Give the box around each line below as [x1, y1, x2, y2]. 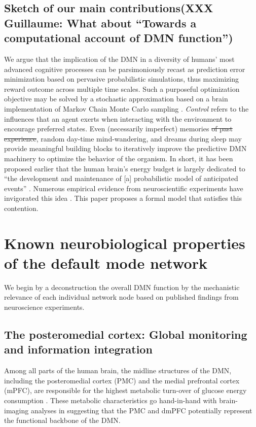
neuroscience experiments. [4, 301, 85, 312]
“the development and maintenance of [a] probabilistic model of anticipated [4, 173, 238, 184]
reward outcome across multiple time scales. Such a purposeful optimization [4, 83, 240, 94]
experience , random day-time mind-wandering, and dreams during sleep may [4, 133, 242, 144]
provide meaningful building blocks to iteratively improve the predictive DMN [4, 143, 247, 154]
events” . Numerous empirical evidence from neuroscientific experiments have [4, 183, 243, 193]
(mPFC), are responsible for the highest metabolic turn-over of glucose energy [4, 385, 247, 396]
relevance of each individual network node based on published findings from [4, 292, 239, 302]
